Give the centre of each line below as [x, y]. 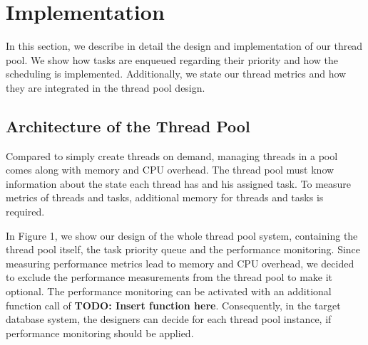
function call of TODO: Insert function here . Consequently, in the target [173, 305]
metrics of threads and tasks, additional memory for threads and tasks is [165, 197]
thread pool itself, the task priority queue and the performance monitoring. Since [183, 249]
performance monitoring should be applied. [100, 333]
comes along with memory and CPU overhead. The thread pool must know [170, 170]
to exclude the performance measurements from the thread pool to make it [169, 277]
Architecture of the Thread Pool [128, 126]
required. [25, 212]
